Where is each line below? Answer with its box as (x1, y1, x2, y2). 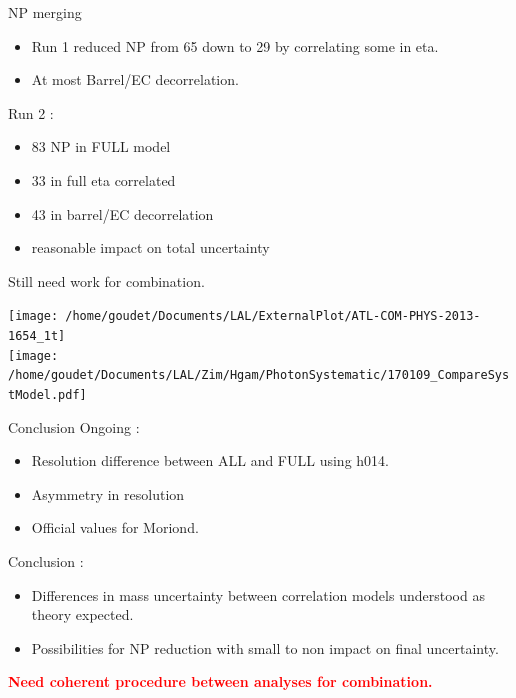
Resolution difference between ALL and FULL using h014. (31, 450, 389, 471)
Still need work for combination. (8, 270, 205, 291)
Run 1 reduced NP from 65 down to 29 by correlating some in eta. (31, 35, 439, 56)
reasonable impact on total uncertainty (31, 237, 270, 258)
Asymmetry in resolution (31, 483, 185, 504)
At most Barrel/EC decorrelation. (31, 69, 239, 90)
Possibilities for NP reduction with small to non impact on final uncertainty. (31, 637, 499, 658)
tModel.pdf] (8, 387, 87, 402)
